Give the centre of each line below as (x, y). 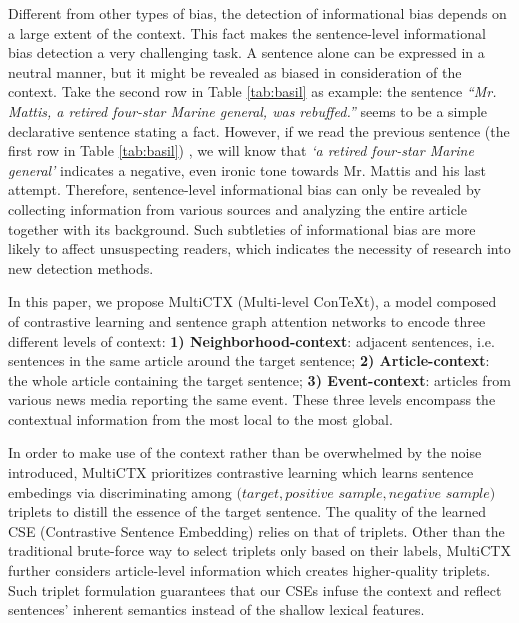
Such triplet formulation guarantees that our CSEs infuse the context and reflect (255, 589)
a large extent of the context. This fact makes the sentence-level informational (247, 32)
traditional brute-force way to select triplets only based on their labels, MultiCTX (259, 550)
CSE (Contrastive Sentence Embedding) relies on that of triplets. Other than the (256, 530)
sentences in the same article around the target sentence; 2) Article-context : (249, 360)
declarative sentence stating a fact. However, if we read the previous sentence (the (259, 130)
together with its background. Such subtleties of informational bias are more (242, 228)
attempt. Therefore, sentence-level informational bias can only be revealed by (244, 189)
